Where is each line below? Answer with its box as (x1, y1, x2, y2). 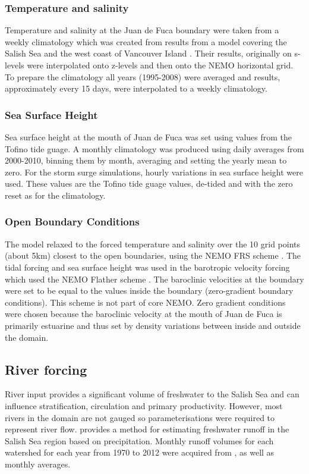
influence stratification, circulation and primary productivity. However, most (5, 399, 283, 412)
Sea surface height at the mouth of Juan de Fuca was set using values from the (5, 131, 292, 143)
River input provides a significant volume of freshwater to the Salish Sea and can (5, 388, 299, 400)
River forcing (5, 360, 87, 378)
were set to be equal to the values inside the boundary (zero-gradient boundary (5, 284, 294, 297)
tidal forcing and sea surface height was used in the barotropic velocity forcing (5, 260, 290, 273)
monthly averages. (5, 457, 71, 470)
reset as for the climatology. (5, 189, 106, 201)
